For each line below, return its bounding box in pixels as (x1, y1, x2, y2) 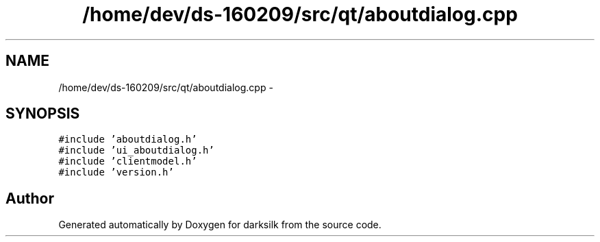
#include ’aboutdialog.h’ (58, 134, 197, 145)
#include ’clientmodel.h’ (58, 156, 197, 167)
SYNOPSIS (5, 105, 80, 123)
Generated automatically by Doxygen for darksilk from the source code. (58, 219, 382, 231)
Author (5, 189, 54, 207)
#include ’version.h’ (58, 167, 174, 178)
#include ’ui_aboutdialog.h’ (58, 145, 214, 156)
